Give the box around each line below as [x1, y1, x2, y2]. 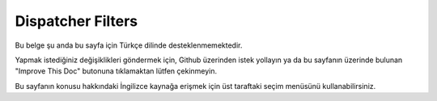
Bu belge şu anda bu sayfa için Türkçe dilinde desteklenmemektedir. [15, 40, 243, 50]
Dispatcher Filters [15, 12, 138, 30]
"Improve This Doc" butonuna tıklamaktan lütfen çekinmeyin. [15, 66, 218, 76]
